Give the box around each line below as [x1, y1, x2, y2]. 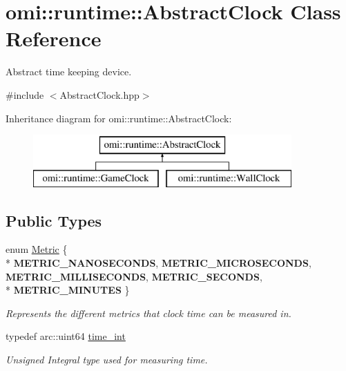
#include [6, 87, 44, 102]
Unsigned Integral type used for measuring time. [6, 352, 208, 367]
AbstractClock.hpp [59, 87, 140, 102]
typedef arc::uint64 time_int [6, 329, 126, 343]
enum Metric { [6, 242, 68, 256]
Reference [6, 24, 102, 53]
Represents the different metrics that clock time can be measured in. [6, 305, 291, 320]
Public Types [6, 209, 102, 231]
